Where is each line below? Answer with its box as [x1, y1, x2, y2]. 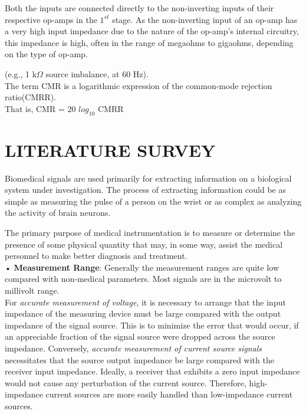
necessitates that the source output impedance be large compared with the [5, 353, 274, 366]
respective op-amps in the [5, 13, 97, 25]
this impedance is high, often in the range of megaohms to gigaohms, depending [5, 36, 294, 48]
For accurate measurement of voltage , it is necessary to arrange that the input [5, 295, 286, 308]
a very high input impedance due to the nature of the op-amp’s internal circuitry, [5, 25, 299, 37]
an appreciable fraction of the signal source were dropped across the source [5, 330, 275, 343]
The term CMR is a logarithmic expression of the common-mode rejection [5, 79, 272, 91]
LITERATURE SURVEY [5, 137, 216, 162]
